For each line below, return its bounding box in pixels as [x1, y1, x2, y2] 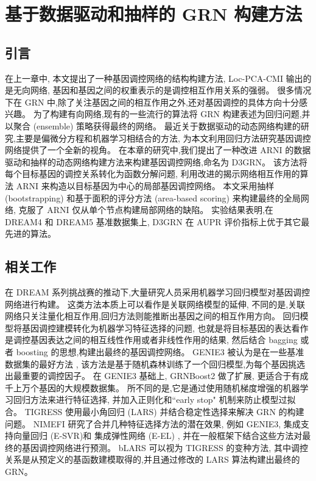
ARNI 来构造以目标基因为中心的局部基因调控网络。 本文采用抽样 [16, 179, 275, 192]
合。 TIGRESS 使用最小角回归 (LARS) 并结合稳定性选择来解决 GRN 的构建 [5, 405, 304, 418]
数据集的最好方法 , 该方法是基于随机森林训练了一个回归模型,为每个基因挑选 [5, 357, 306, 370]
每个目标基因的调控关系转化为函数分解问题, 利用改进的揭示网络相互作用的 [5, 167, 300, 180]
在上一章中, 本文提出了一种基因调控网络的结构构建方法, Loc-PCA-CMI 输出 [5, 71, 303, 84]
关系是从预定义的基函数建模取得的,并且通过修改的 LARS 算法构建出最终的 [5, 453, 300, 466]
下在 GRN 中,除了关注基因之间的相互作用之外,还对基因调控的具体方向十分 [5, 95, 299, 108]
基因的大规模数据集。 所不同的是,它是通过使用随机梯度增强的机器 [38, 381, 300, 394]
